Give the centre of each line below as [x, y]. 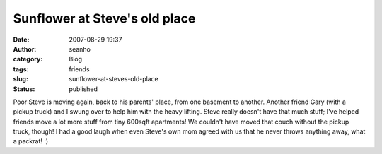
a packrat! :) [31, 141]
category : [28, 59]
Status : [24, 89]
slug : [21, 79]
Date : [21, 40]
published [83, 89]
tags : [21, 69]
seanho [80, 49]
